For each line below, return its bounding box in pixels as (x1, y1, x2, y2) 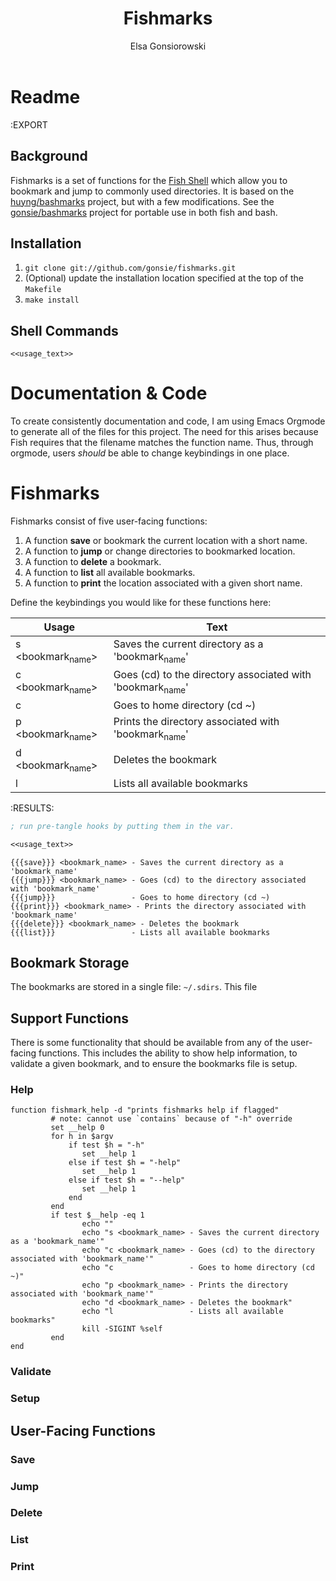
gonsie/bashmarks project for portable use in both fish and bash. (10, 206, 278, 218)
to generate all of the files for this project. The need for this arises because (10, 426, 319, 438)
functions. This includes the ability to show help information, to (38, 1047, 298, 1059)
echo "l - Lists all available (81, 1307, 284, 1317)
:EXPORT (10, 118, 48, 131)
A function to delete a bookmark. (24, 556, 162, 567)
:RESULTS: (10, 802, 55, 814)
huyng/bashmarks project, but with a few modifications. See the (10, 195, 275, 207)
